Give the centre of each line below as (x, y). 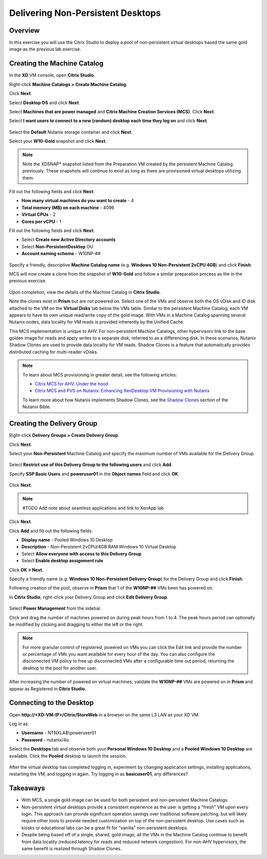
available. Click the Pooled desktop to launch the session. (68, 756)
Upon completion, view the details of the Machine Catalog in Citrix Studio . (85, 292)
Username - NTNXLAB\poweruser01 (59, 733)
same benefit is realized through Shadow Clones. (72, 848)
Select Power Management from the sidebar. (55, 608)
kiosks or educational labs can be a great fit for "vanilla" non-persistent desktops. (105, 828)
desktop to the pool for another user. (60, 668)
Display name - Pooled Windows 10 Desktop (67, 540)
